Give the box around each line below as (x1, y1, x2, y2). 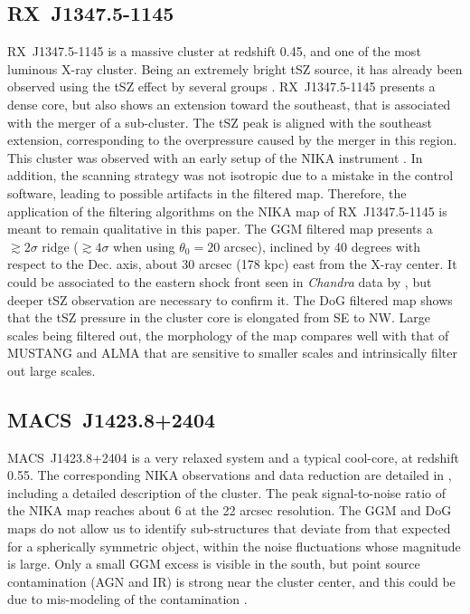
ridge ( (42, 236, 79, 255)
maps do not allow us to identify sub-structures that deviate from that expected (7, 519, 451, 538)
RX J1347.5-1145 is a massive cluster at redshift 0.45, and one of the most (7, 42, 421, 61)
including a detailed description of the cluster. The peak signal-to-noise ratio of (7, 483, 446, 502)
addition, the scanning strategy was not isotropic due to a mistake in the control (7, 166, 454, 185)
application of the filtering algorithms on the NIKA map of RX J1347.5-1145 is (7, 201, 447, 220)
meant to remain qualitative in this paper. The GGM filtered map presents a (7, 219, 433, 238)
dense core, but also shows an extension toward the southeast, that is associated (7, 94, 451, 113)
